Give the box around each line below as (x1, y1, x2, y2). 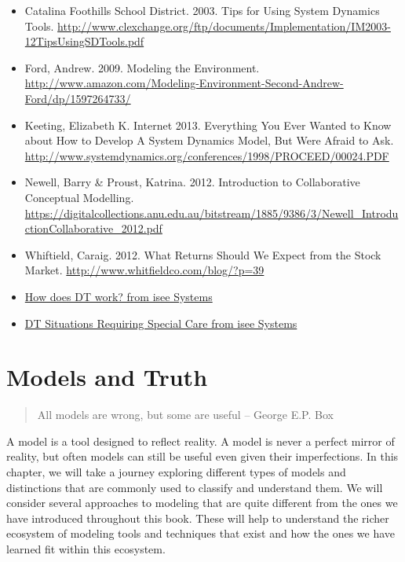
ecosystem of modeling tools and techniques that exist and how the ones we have (6, 525, 396, 542)
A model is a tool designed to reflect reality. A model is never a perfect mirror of (6, 432, 395, 449)
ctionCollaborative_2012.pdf (24, 220, 162, 237)
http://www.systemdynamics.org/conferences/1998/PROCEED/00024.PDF (24, 147, 389, 163)
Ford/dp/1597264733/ (24, 90, 131, 106)
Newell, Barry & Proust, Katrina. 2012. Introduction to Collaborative (24, 174, 360, 190)
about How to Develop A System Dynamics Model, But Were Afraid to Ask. (24, 132, 394, 149)
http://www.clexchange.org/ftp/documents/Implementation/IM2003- (57, 17, 391, 34)
